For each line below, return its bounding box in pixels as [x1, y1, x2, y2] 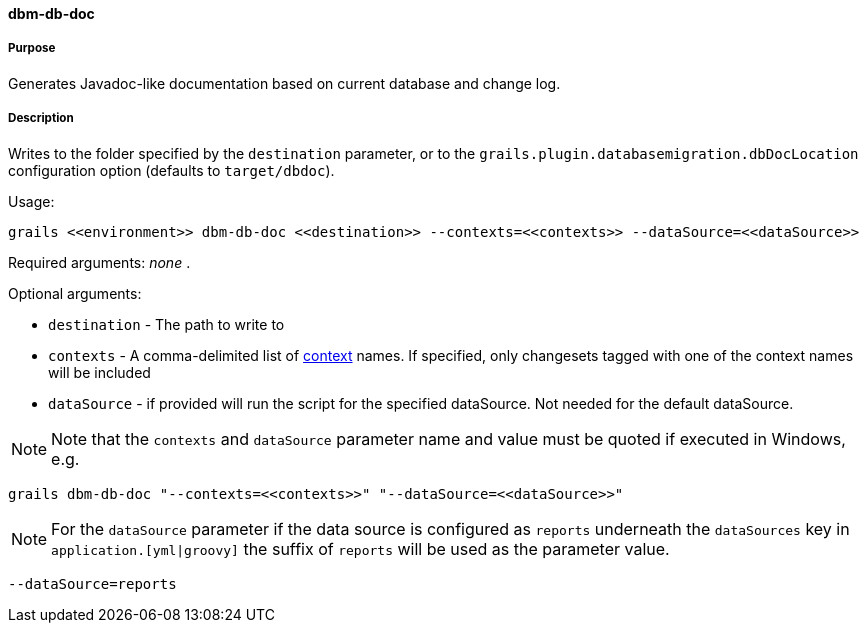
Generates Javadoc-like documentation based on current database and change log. [8, 74, 561, 92]
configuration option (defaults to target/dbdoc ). [8, 161, 335, 179]
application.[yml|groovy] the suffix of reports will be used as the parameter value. [51, 538, 670, 559]
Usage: [8, 192, 55, 210]
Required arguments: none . [8, 253, 191, 271]
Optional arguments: [8, 284, 142, 302]
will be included [48, 363, 151, 381]
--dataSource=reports [8, 575, 177, 592]
